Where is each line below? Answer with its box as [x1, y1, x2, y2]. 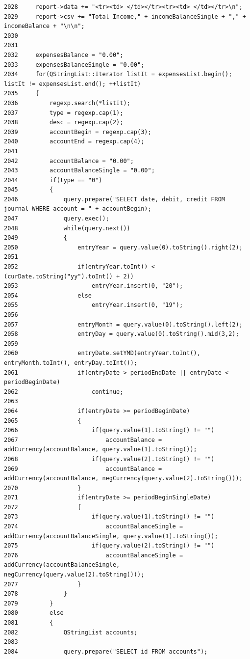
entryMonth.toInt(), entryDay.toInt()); [4, 359, 138, 366]
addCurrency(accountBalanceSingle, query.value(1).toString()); [4, 532, 218, 540]
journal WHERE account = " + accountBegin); [4, 205, 151, 213]
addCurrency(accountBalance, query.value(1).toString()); [4, 446, 197, 453]
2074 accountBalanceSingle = [4, 523, 183, 530]
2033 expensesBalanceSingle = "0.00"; [4, 61, 145, 68]
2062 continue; [4, 388, 124, 395]
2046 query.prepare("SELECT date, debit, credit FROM [4, 195, 225, 203]
